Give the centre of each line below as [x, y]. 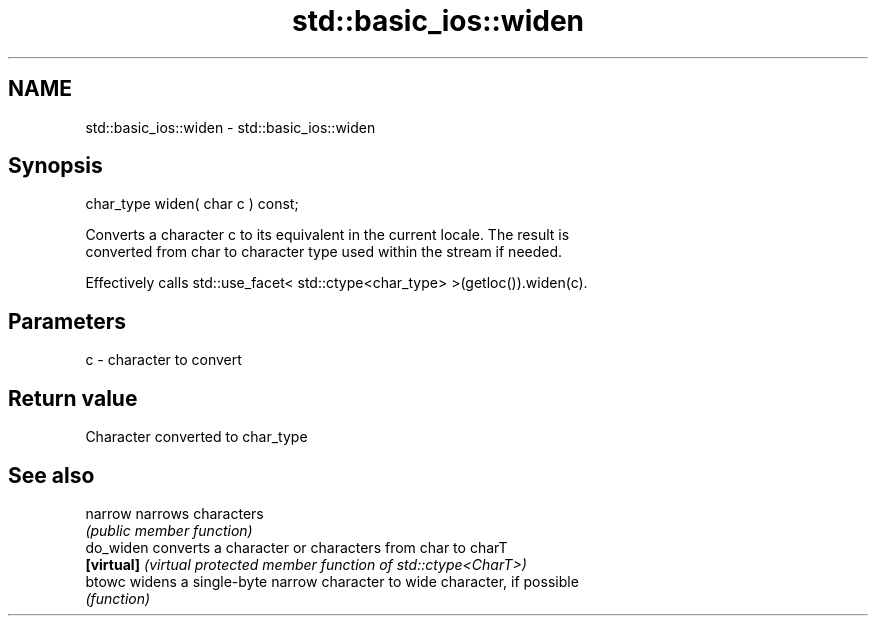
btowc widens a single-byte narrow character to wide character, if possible [332, 581]
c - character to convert [163, 360]
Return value [73, 398]
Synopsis [55, 166]
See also [51, 475]
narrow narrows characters [174, 513]
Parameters [67, 321]
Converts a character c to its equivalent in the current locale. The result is [327, 235]
